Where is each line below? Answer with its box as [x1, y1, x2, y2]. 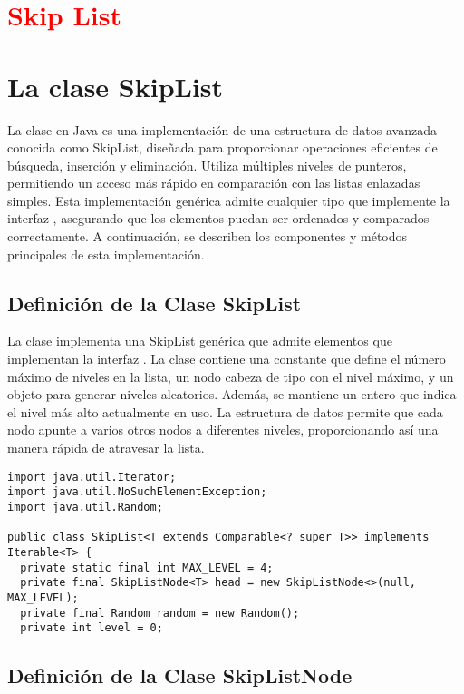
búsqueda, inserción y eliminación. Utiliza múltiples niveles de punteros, [7, 155, 407, 174]
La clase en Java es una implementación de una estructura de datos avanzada [7, 120, 437, 139]
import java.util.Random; [7, 500, 163, 513]
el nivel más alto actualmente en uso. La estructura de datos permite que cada [7, 402, 443, 421]
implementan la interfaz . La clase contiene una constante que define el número [7, 349, 446, 368]
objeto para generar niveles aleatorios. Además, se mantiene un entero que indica [7, 385, 457, 404]
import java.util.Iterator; [7, 470, 177, 484]
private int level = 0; [20, 621, 163, 635]
